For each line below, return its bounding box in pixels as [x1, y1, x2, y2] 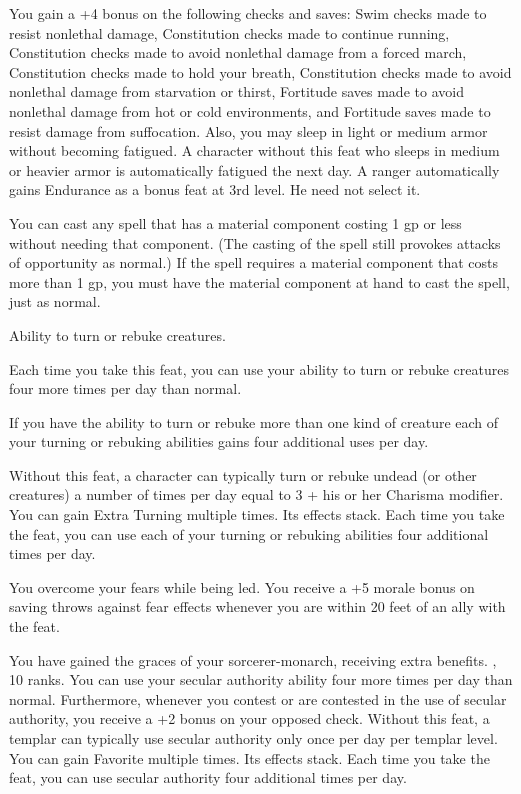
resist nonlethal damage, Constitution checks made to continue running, [9, 22, 450, 43]
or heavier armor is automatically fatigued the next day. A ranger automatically [9, 159, 500, 180]
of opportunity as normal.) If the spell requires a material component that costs [9, 252, 499, 273]
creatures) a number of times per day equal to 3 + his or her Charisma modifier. [9, 484, 504, 505]
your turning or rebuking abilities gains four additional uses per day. [9, 431, 429, 452]
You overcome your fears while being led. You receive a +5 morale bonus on [9, 576, 475, 597]
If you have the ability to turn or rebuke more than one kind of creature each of [9, 411, 499, 432]
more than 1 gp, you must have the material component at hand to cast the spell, [9, 271, 510, 292]
